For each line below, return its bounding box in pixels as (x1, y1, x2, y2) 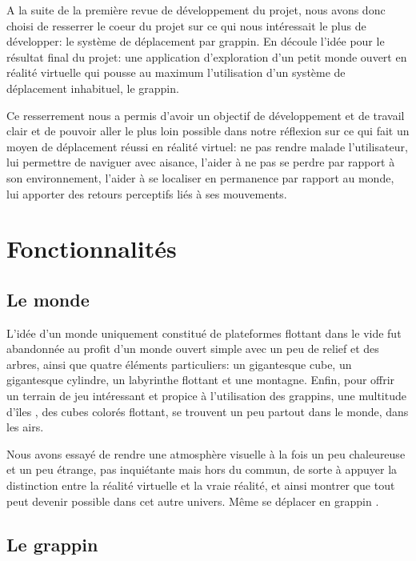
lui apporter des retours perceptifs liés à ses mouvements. (6, 185, 287, 202)
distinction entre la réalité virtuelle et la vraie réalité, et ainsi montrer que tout (6, 477, 395, 494)
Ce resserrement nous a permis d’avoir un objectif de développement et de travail (6, 106, 405, 123)
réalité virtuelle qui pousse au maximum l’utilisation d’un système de (6, 64, 346, 81)
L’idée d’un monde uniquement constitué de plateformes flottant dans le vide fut (6, 324, 402, 341)
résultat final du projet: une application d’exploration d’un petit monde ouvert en (6, 48, 407, 65)
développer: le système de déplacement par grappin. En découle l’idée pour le (6, 33, 385, 50)
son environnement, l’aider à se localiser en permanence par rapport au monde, (6, 169, 394, 186)
